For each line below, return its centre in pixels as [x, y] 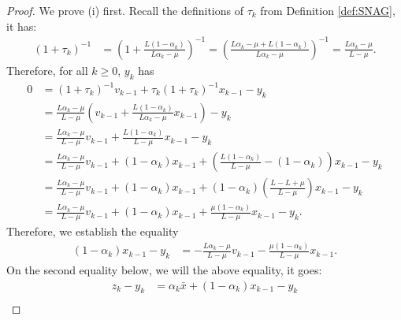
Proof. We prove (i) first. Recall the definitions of [125, 10]
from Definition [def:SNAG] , [328, 10]
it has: [22, 26]
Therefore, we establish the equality [93, 231]
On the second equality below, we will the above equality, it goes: [164, 270]
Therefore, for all [47, 70]
